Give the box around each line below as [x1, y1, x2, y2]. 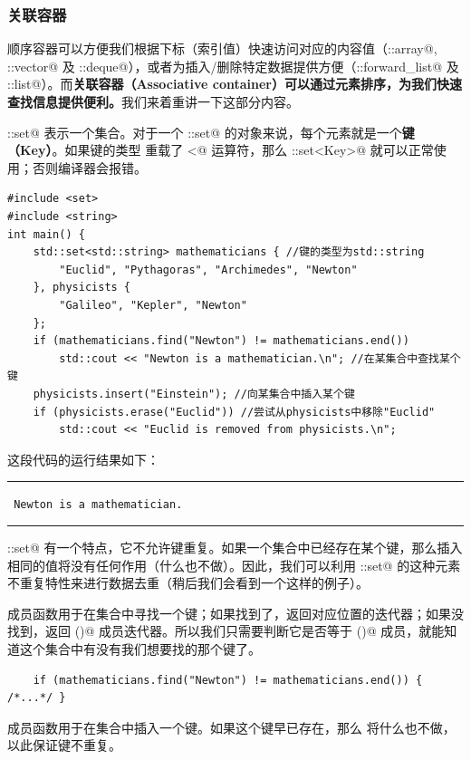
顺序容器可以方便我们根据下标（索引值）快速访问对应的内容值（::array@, [7, 39, 437, 58]
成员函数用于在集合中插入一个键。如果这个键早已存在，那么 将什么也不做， [7, 717, 456, 736]
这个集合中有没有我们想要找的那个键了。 [19, 639, 261, 658]
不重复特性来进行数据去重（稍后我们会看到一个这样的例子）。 [7, 573, 369, 592]
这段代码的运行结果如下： [7, 449, 159, 468]
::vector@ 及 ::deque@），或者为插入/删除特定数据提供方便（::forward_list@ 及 [7, 56, 459, 75]
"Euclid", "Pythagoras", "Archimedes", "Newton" [59, 263, 358, 276]
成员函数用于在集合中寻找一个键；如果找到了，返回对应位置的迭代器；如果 [7, 603, 451, 622]
